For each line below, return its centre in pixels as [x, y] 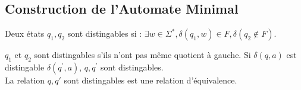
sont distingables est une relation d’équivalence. [150, 80]
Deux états [25, 33]
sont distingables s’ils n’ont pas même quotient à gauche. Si [142, 55]
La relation [25, 80]
